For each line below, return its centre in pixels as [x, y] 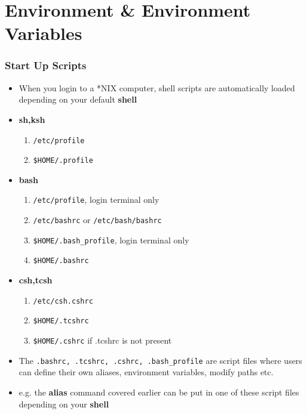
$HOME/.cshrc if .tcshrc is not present [102, 340]
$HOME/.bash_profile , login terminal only [111, 240]
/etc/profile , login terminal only [96, 200]
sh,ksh [32, 119]
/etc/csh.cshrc [63, 301]
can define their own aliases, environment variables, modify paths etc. [146, 372]
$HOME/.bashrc [61, 261]
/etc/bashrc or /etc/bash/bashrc [97, 220]
